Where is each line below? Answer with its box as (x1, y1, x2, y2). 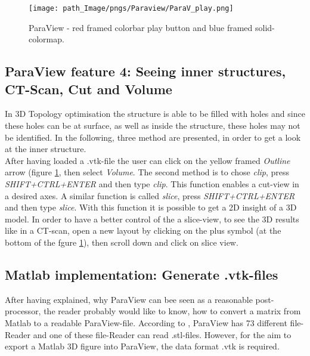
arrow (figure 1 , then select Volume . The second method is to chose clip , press (5, 166, 290, 178)
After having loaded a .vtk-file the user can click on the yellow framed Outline (5, 154, 290, 166)
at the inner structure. (5, 143, 86, 155)
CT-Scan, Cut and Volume (5, 79, 172, 98)
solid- (255, 21, 275, 33)
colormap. (29, 33, 64, 45)
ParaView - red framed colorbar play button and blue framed (29, 21, 253, 33)
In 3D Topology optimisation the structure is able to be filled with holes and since (5, 107, 305, 120)
